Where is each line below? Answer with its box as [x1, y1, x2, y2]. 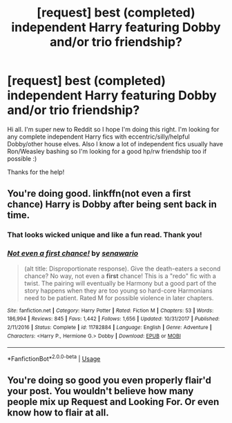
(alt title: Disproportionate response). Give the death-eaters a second [23, 264, 221, 273]
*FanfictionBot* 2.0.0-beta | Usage [7, 353, 101, 363]
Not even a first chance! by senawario [7, 248, 139, 258]
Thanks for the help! [7, 168, 65, 176]
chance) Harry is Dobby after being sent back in [7, 199, 217, 210]
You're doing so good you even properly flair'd [7, 375, 212, 386]
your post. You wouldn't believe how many [7, 385, 194, 397]
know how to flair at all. [7, 407, 109, 419]
